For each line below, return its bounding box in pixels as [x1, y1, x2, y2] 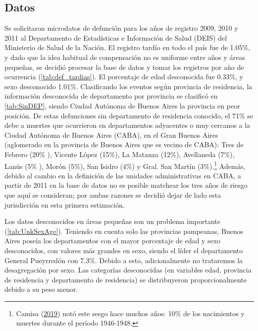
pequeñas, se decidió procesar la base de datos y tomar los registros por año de [4, 61, 244, 72]
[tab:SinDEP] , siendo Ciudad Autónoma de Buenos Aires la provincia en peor [4, 100, 240, 110]
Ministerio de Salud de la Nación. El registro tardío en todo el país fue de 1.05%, [4, 42, 251, 53]
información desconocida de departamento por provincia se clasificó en [4, 91, 218, 101]
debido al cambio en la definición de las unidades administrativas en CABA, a [4, 170, 241, 180]
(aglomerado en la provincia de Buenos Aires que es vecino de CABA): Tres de [4, 139, 244, 150]
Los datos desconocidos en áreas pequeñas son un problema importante [4, 216, 221, 226]
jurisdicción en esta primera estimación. [4, 199, 125, 210]
